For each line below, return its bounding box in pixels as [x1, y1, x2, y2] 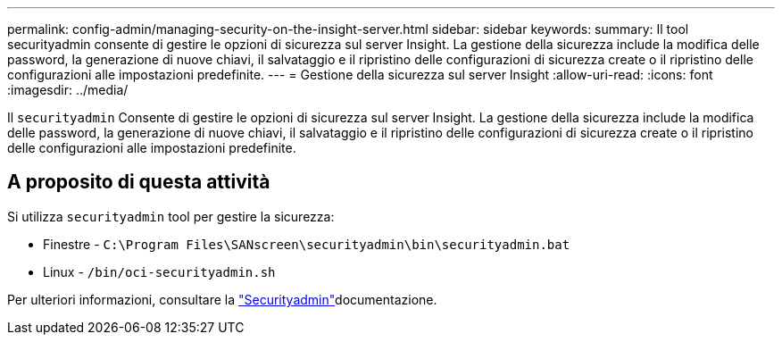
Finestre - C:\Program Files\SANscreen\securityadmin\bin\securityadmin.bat [43, 236, 570, 252]
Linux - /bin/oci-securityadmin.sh [43, 263, 276, 279]
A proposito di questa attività [7, 171, 270, 194]
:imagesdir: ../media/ [7, 82, 129, 97]
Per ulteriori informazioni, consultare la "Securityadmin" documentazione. [7, 291, 437, 307]
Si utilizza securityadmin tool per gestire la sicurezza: [7, 208, 335, 224]
